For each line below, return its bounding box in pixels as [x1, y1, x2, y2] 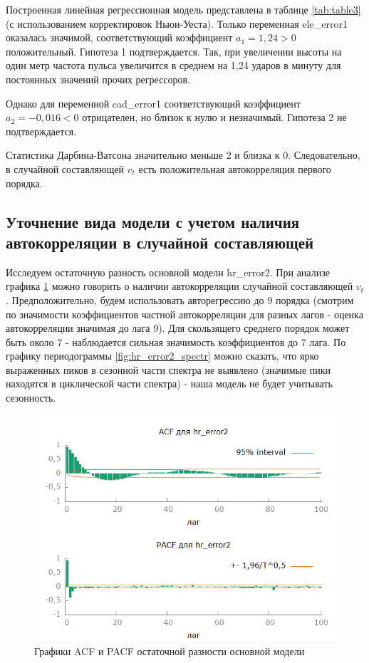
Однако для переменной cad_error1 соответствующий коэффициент [6, 95, 301, 110]
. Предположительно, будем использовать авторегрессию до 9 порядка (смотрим [6, 292, 354, 307]
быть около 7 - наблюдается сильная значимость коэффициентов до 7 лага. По [6, 334, 346, 349]
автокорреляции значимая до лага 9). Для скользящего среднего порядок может [6, 320, 350, 335]
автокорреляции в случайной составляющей [6, 231, 314, 253]
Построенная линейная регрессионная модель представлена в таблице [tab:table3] [6, 2, 361, 16]
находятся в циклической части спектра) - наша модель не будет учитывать [6, 376, 333, 391]
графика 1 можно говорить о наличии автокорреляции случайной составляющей [6, 278, 353, 293]
